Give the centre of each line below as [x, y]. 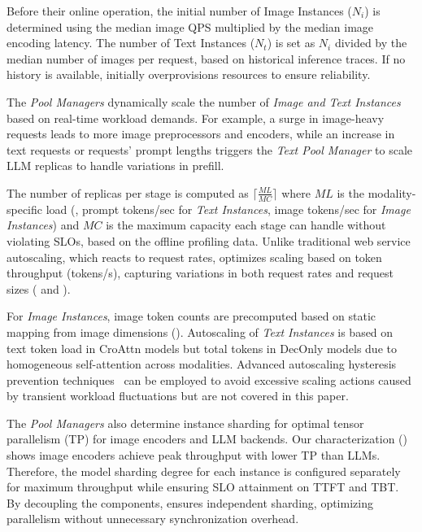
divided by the [371, 43]
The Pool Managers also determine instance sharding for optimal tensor [185, 423]
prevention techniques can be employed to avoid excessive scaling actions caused [209, 379]
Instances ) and [43, 225]
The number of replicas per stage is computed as [128, 192]
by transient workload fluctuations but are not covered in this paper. [178, 396]
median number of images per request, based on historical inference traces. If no [206, 58]
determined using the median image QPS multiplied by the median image [190, 26]
